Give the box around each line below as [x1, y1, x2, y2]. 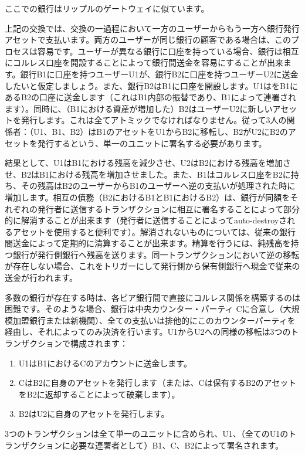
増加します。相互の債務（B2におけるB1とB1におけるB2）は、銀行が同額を [5, 191, 290, 203]
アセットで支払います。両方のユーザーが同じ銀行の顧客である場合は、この [5, 33, 291, 46]
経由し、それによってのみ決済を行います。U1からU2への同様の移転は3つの [5, 325, 291, 338]
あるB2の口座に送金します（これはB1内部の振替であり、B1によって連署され [5, 91, 296, 103]
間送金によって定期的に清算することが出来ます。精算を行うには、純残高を [5, 237, 291, 249]
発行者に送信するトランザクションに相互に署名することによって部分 [37, 202, 300, 215]
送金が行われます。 [5, 271, 77, 284]
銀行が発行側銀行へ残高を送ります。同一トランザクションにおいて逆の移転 [12, 248, 300, 260]
